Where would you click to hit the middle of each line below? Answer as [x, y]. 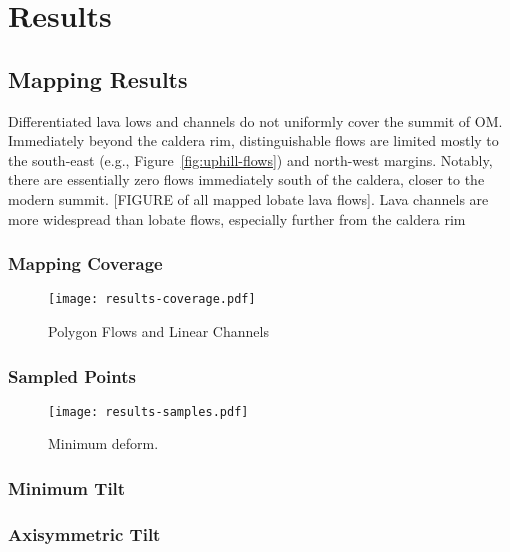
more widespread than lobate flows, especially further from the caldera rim [237, 218]
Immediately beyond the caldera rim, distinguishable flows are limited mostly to [253, 140]
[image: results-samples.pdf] [148, 411]
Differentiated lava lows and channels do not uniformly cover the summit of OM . [255, 120]
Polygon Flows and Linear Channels [158, 331]
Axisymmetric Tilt [84, 533]
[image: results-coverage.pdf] [152, 299]
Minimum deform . [103, 443]
